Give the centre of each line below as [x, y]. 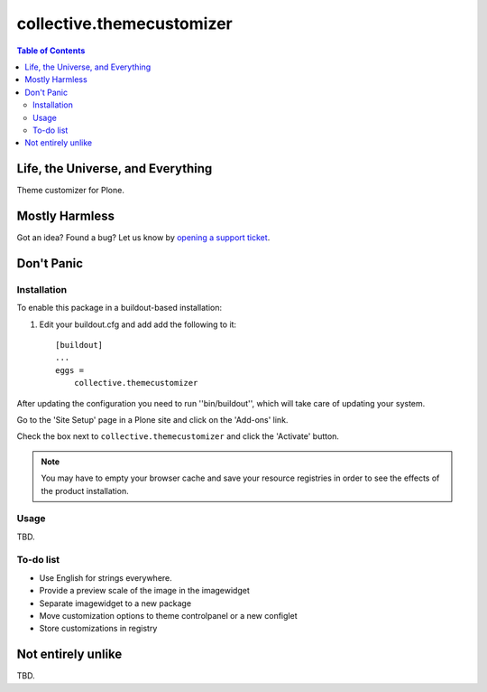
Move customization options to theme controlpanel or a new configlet [168, 616]
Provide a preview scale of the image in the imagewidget [144, 591]
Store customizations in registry [98, 629]
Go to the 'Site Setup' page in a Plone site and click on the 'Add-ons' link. [152, 419]
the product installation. [85, 491]
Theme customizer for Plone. [71, 191]
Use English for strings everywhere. [106, 577]
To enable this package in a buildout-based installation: [119, 308]
